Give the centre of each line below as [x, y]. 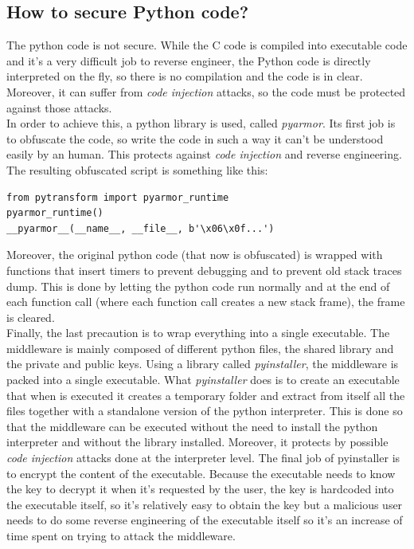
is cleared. [31, 317]
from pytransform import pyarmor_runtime [118, 197]
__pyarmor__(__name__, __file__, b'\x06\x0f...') [141, 228]
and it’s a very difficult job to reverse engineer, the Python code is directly [189, 60]
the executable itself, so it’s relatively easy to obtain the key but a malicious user [205, 504]
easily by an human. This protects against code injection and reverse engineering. [204, 154]
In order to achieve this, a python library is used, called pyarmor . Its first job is [201, 123]
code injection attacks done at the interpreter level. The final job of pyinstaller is [203, 458]
